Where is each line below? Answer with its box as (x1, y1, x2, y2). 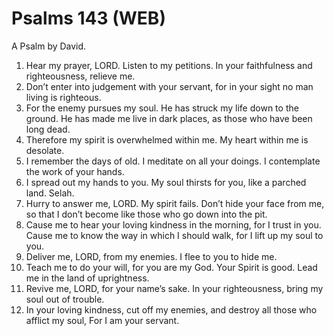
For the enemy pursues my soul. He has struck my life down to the (25, 102, 299, 114)
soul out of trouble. (25, 293, 105, 305)
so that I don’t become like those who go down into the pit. (25, 208, 268, 220)
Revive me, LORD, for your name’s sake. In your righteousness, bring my (25, 282, 324, 294)
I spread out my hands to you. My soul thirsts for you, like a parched (25, 176, 307, 188)
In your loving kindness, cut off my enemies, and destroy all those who (25, 303, 318, 316)
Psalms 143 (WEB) (11, 7, 166, 30)
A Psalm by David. (11, 40, 87, 52)
